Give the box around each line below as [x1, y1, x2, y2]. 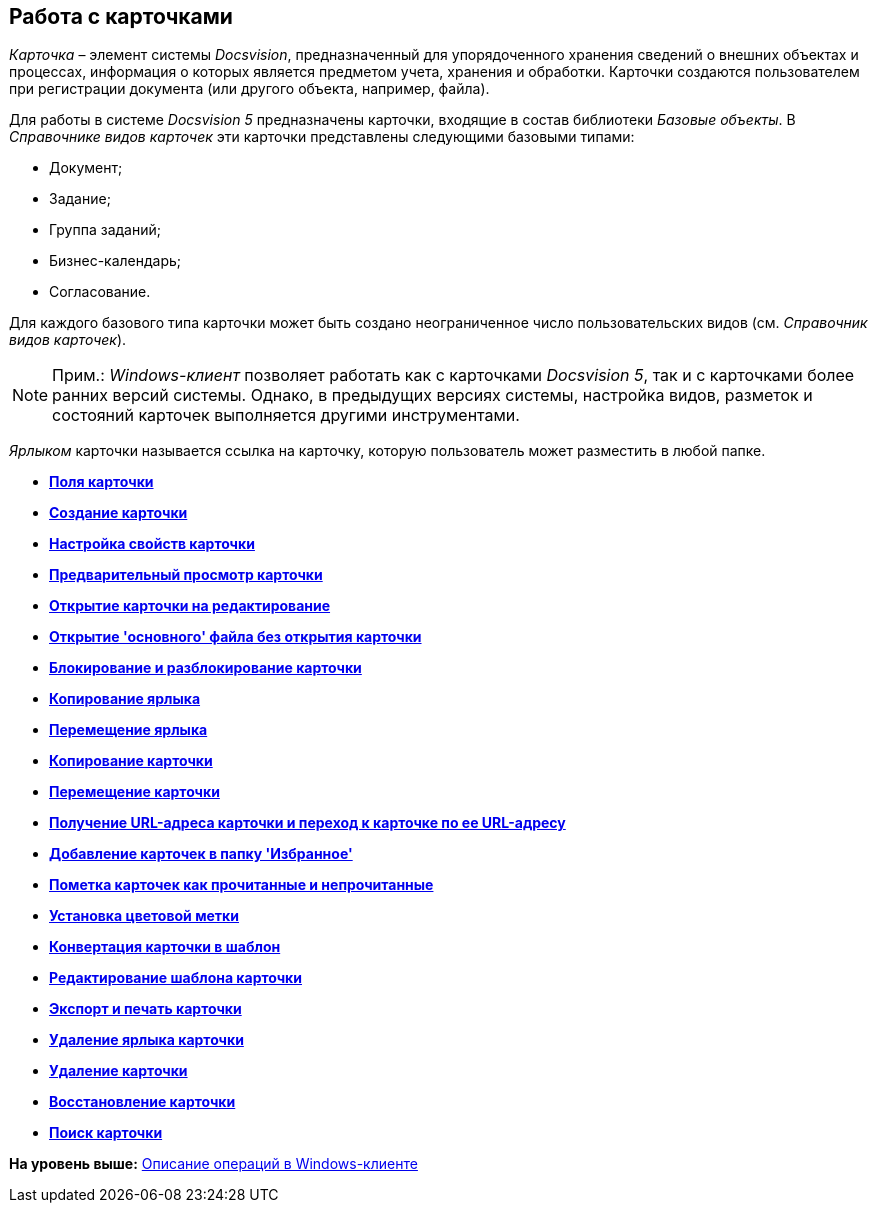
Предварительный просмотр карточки [49, 566, 323, 584]
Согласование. [49, 283, 151, 301]
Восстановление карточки [49, 1093, 236, 1111]
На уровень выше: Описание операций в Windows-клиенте [9, 1155, 418, 1173]
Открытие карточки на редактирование [49, 597, 331, 615]
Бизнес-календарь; [49, 252, 182, 270]
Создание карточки [49, 504, 188, 522]
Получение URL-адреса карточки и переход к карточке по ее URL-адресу [49, 814, 566, 832]
